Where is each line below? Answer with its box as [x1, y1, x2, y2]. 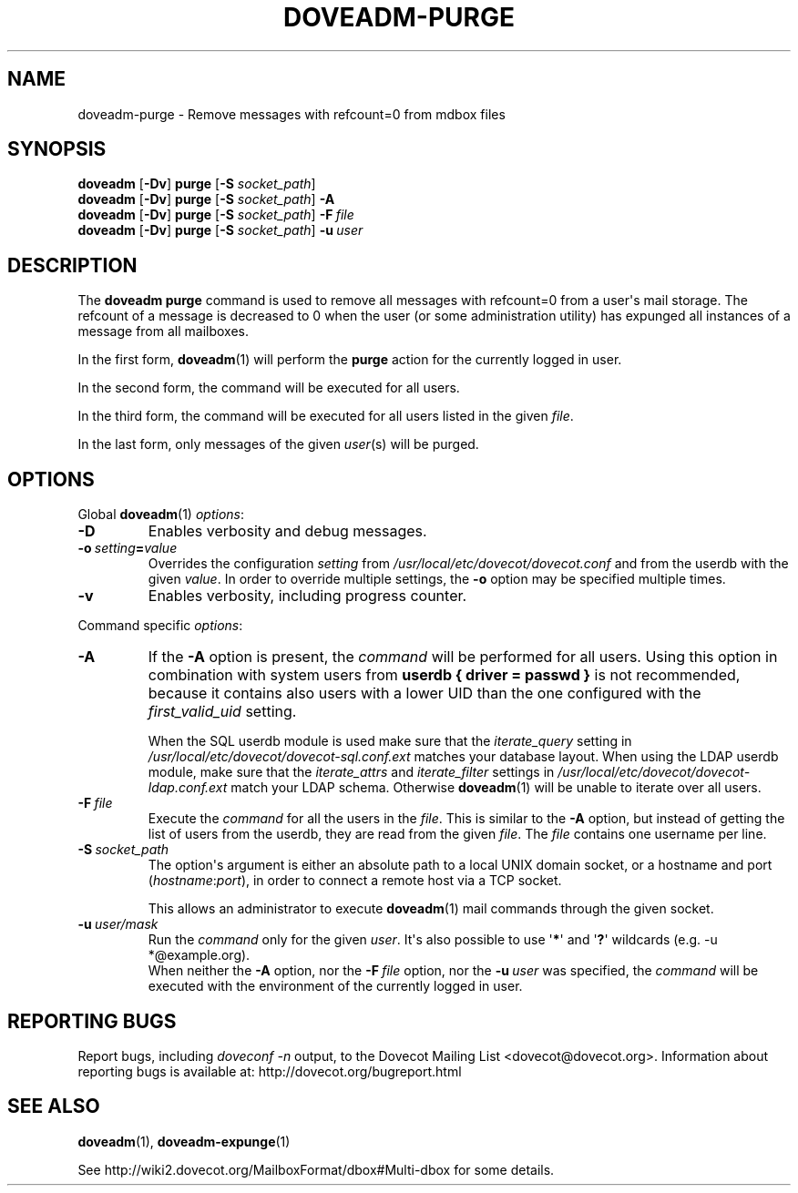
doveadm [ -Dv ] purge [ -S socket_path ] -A [77, 191, 335, 208]
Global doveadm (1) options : [77, 506, 244, 523]
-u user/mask [77, 916, 159, 933]
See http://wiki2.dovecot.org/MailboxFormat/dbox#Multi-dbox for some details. [77, 1161, 555, 1178]
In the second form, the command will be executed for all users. [77, 380, 460, 396]
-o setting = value [77, 540, 178, 556]
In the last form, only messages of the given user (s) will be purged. [77, 436, 479, 453]
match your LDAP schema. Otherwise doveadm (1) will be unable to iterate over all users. [230, 780, 762, 796]
